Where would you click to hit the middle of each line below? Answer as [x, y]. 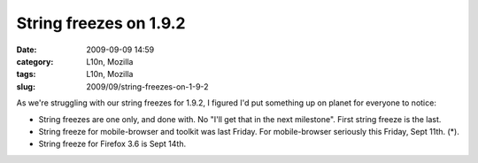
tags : [26, 74]
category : [35, 61]
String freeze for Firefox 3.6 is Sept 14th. [112, 144]
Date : [27, 50]
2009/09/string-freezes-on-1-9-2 [147, 86]
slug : [26, 86]
